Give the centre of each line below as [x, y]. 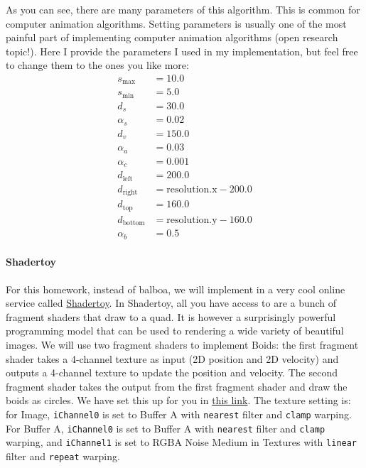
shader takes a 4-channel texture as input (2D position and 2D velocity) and [172, 358]
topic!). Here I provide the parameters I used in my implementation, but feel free [182, 51]
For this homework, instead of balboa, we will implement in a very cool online [176, 289]
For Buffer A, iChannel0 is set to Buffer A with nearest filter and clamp [166, 428]
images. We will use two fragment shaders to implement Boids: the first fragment [182, 344]
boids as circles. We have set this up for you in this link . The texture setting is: [178, 400]
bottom [134, 223]
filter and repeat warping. [63, 456]
